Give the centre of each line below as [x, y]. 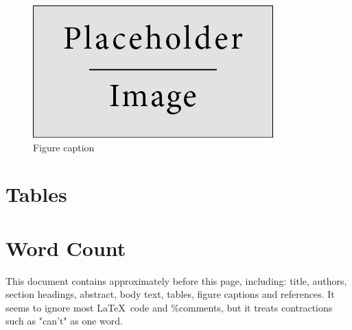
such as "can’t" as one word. [64, 321]
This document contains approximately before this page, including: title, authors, [176, 280]
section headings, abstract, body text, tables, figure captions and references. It [170, 294]
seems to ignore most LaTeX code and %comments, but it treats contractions [169, 307]
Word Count [66, 247]
